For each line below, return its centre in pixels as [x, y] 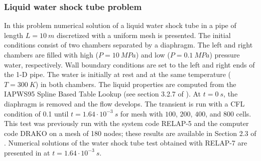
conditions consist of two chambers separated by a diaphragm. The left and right [128, 45]
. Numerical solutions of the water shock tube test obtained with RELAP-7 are [126, 143]
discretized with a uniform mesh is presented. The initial [144, 35]
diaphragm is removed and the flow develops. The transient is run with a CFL [124, 103]
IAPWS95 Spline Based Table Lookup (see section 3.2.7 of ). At [103, 94]
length [14, 35]
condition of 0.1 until [36, 113]
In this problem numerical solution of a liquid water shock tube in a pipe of [120, 25]
